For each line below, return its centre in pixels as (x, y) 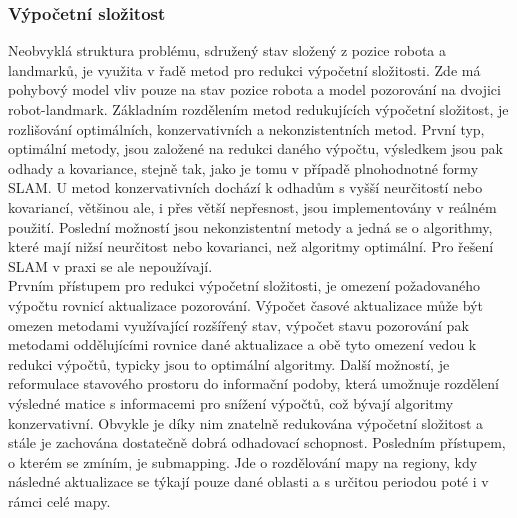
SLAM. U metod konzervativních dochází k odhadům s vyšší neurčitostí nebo (245, 187)
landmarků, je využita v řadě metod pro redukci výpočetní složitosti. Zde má (244, 69)
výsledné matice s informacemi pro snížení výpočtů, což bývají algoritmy (231, 402)
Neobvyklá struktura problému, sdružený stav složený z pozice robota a (227, 50)
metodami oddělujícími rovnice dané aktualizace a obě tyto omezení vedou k (242, 344)
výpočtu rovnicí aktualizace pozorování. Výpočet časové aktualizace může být (245, 304)
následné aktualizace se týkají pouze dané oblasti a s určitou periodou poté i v (248, 481)
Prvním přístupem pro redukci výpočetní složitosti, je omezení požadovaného (244, 285)
